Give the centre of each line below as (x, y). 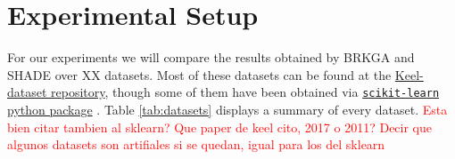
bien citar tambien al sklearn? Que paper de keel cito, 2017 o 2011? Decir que (219, 127)
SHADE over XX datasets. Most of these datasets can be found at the (199, 74)
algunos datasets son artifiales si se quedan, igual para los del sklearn (196, 144)
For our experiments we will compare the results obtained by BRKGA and (211, 57)
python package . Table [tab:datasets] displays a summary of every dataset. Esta (227, 109)
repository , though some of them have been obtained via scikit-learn (245, 92)
